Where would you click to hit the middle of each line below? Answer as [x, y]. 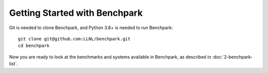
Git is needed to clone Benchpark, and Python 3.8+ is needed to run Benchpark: [91, 28]
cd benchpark [34, 46]
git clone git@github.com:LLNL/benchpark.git [74, 39]
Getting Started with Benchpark [76, 13]
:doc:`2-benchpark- [232, 57]
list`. [14, 64]
